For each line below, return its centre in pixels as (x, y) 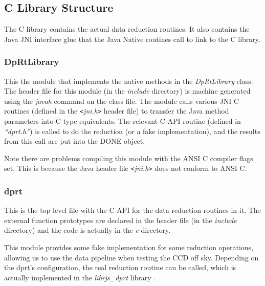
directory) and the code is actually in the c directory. (87, 230)
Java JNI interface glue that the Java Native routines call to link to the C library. (132, 39)
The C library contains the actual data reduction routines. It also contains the (127, 29)
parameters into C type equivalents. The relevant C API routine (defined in (123, 121)
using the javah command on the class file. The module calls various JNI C (122, 101)
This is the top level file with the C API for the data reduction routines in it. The (132, 210)
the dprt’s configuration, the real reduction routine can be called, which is (120, 267)
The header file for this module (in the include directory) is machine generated (127, 91)
